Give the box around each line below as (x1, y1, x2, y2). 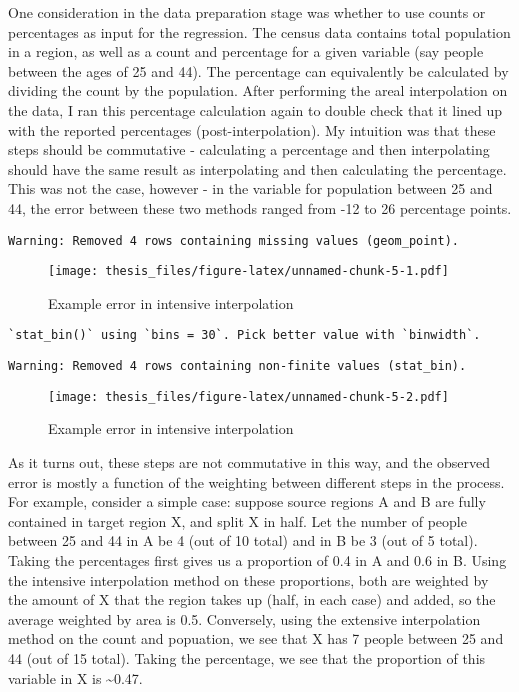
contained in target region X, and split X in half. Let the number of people (8, 510, 467, 531)
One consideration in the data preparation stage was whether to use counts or (8, 2, 486, 22)
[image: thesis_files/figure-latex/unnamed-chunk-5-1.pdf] (48, 264, 449, 279)
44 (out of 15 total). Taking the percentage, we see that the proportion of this (8, 647, 486, 668)
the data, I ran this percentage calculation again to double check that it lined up (8, 99, 503, 120)
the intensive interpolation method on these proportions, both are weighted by (8, 569, 489, 590)
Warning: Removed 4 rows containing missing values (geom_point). (8, 233, 460, 248)
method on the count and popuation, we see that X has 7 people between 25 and (8, 628, 504, 649)
